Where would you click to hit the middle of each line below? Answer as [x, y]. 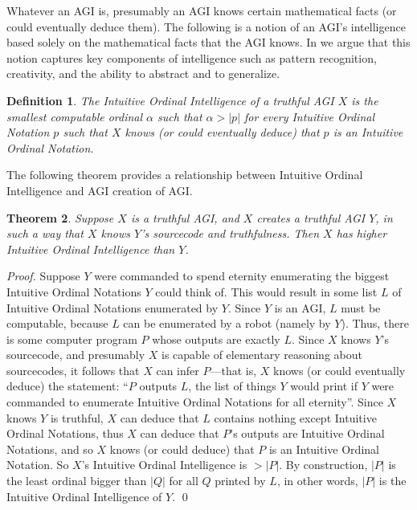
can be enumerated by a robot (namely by [227, 323]
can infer [178, 370]
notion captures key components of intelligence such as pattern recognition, [192, 57]
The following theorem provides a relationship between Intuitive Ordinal [185, 175]
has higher [362, 233]
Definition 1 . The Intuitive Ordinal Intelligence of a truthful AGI [170, 100]
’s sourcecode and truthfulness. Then [230, 233]
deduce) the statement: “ [67, 386]
